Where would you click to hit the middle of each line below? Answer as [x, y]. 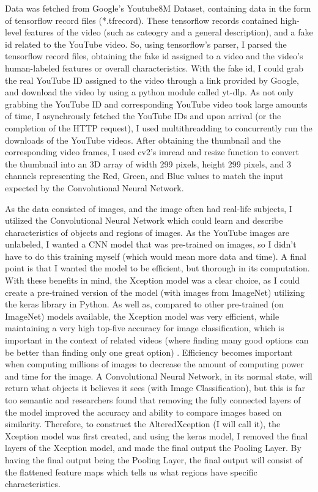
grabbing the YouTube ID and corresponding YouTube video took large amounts [156, 104]
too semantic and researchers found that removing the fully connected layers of [153, 400]
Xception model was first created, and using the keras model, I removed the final [157, 435]
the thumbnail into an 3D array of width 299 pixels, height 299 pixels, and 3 [148, 163]
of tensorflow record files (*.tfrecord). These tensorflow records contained [141, 20]
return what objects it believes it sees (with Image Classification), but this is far [155, 388]
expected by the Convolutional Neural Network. [94, 187]
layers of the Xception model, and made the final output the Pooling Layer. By [153, 448]
